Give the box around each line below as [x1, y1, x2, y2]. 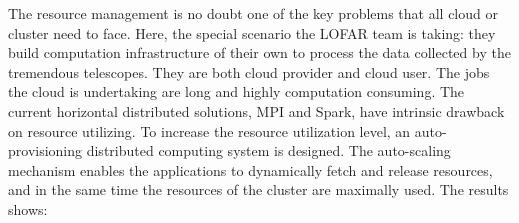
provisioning [8, 140, 83, 161]
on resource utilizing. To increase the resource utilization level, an [8, 120, 411, 141]
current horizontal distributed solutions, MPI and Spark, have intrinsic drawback [8, 100, 505, 121]
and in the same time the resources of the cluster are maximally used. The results [8, 179, 509, 200]
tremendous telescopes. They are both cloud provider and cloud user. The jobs [8, 61, 490, 82]
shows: [8, 198, 48, 219]
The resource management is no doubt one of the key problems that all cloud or [8, 3, 498, 23]
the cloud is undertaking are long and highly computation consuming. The [8, 81, 465, 102]
